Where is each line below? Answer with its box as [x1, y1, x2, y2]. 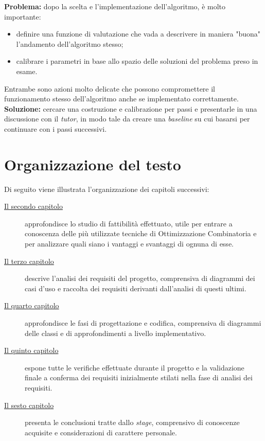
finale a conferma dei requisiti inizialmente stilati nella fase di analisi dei [25, 372, 253, 383]
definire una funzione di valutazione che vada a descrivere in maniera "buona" [16, 28, 261, 39]
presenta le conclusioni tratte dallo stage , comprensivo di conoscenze [25, 417, 240, 428]
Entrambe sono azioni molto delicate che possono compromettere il [4, 83, 216, 94]
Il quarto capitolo [4, 300, 59, 311]
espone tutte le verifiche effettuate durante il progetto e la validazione [25, 362, 244, 373]
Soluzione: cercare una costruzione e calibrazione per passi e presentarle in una [4, 103, 257, 114]
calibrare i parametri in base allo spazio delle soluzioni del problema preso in [16, 56, 258, 66]
